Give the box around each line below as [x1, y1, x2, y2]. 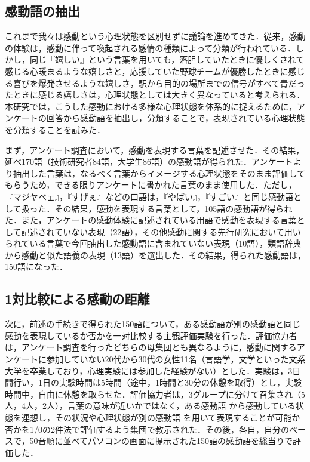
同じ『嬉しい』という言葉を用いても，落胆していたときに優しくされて [29, 53, 305, 66]
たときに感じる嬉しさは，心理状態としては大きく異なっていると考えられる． [5, 88, 305, 101]
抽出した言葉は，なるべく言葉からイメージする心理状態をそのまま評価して [13, 167, 306, 179]
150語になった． [5, 260, 67, 273]
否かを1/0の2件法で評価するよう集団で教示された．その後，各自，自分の [5, 423, 289, 435]
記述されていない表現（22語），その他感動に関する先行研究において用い [21, 225, 301, 238]
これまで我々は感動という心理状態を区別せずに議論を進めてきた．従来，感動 [5, 30, 306, 42]
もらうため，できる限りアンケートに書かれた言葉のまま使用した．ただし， [5, 178, 297, 191]
